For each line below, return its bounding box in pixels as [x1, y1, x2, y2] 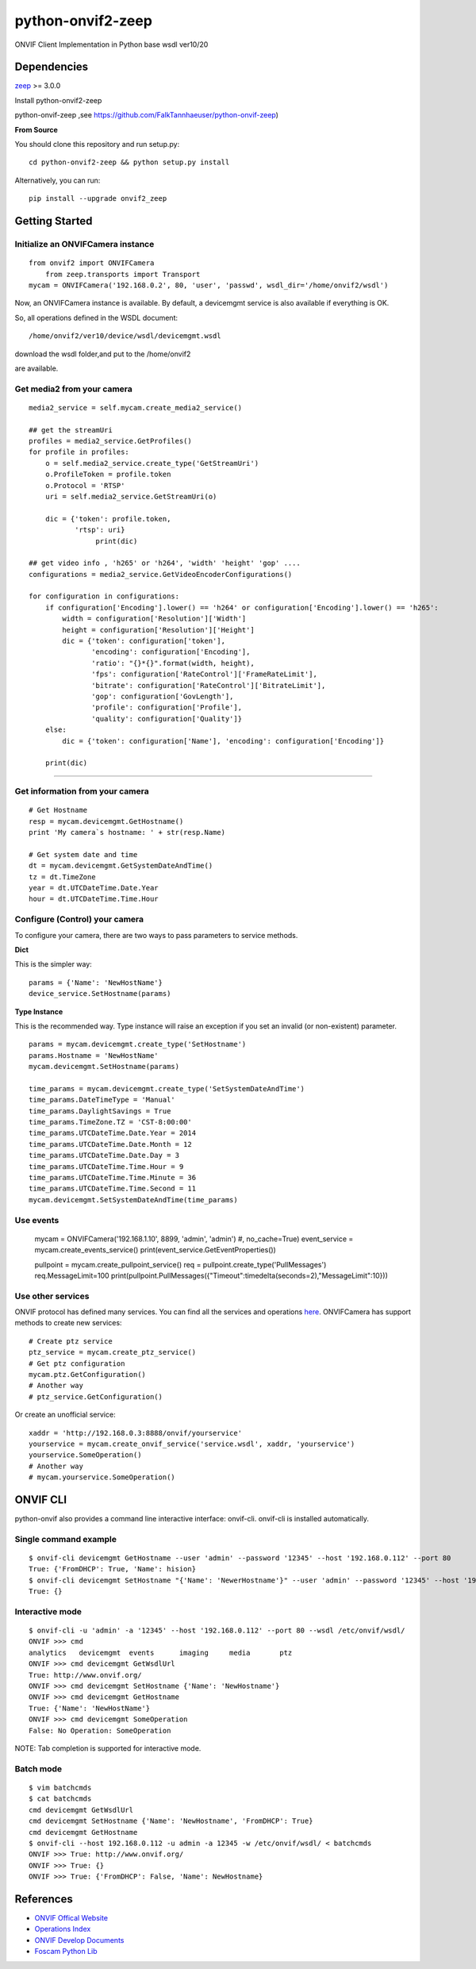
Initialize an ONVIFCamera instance [14, 238, 155, 249]
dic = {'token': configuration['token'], [62, 636, 226, 646]
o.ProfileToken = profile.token [44, 470, 171, 479]
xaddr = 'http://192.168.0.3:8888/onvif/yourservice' [29, 1429, 242, 1437]
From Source [14, 125, 59, 134]
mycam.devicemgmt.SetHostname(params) [29, 1062, 180, 1071]
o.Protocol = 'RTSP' [44, 481, 125, 490]
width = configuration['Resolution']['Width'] [62, 614, 247, 623]
